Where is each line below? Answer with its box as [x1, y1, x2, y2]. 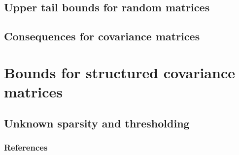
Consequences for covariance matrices [4, 29, 200, 44]
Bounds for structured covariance [4, 62, 235, 82]
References [4, 141, 48, 153]
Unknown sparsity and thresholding [4, 115, 190, 130]
